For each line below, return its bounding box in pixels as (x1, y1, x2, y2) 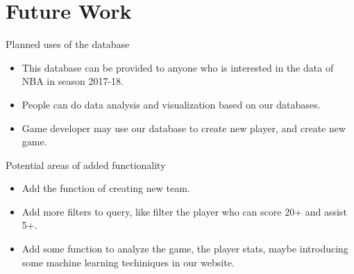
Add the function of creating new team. (22, 181, 190, 195)
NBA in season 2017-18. (22, 74, 124, 88)
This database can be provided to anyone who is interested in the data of (22, 60, 334, 74)
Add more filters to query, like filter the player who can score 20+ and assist (22, 204, 347, 218)
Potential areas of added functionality (6, 157, 166, 172)
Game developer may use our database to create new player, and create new (22, 120, 346, 135)
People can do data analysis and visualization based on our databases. (22, 97, 321, 111)
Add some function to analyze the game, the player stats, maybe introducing (22, 241, 348, 256)
